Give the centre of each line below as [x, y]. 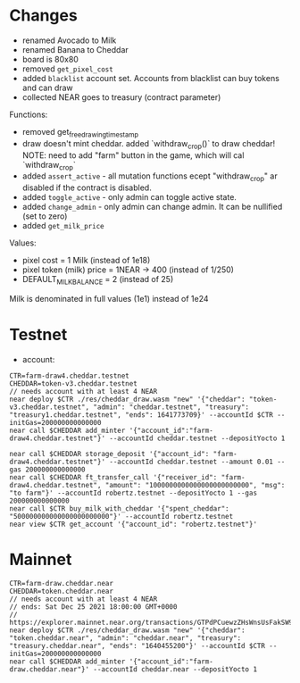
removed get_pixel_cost [67, 69]
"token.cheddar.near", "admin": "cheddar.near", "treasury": [125, 638]
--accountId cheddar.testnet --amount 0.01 [191, 462]
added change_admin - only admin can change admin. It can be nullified [152, 207]
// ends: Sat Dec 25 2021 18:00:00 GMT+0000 [93, 607]
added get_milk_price [63, 226]
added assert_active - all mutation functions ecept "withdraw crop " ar [150, 177]
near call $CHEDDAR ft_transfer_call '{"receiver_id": [113, 477]
